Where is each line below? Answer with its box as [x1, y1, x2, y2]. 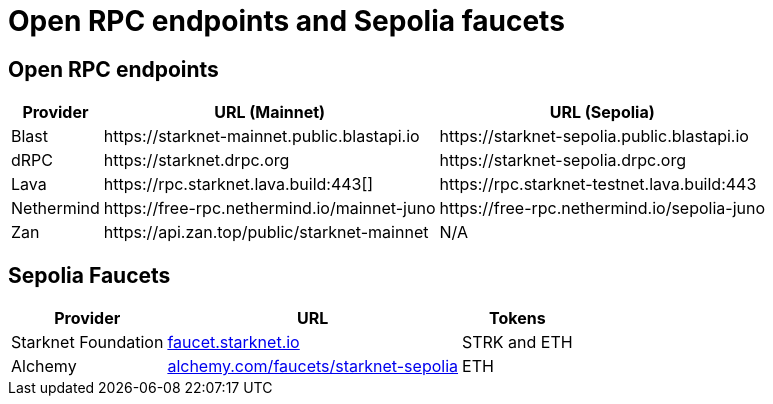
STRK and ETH [462, 332, 573, 353]
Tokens [489, 308, 546, 329]
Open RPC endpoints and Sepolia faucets [8, 4, 565, 38]
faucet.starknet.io [167, 332, 300, 353]
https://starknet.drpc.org [103, 150, 290, 171]
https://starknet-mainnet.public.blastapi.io [103, 126, 420, 147]
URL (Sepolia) [549, 102, 655, 123]
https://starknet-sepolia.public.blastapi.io [439, 126, 749, 147]
